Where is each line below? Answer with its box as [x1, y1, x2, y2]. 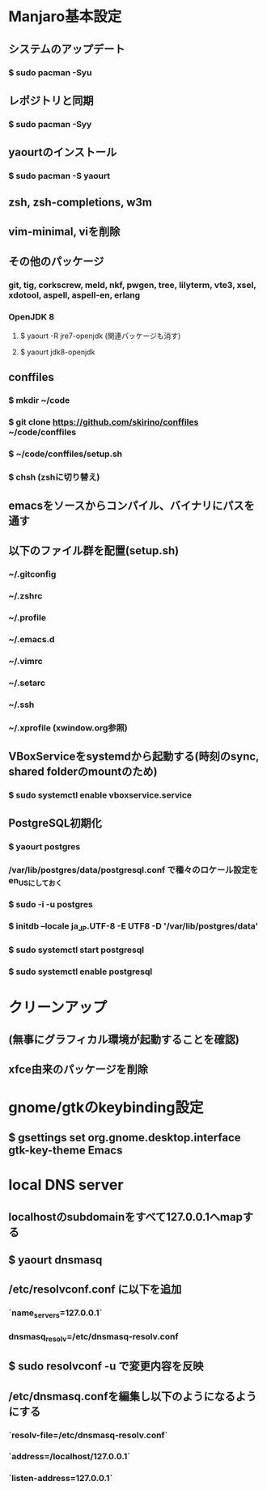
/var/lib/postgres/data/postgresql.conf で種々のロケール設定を [8, 865, 259, 876]
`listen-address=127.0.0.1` [8, 1473, 113, 1484]
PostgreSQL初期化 [8, 816, 103, 830]
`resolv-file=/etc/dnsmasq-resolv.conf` [8, 1429, 168, 1441]
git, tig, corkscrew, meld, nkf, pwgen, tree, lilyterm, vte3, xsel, [8, 280, 256, 291]
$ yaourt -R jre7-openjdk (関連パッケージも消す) [19, 331, 181, 341]
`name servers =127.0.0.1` [8, 1307, 103, 1320]
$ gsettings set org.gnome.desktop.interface [8, 1131, 241, 1145]
